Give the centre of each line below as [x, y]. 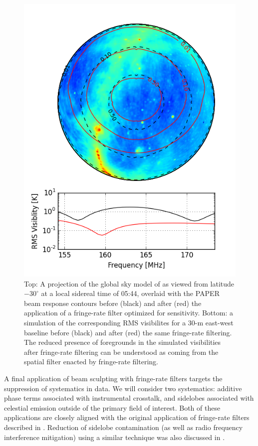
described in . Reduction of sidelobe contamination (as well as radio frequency [124, 427]
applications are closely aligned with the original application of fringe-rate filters [127, 417]
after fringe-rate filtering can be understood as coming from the [121, 352]
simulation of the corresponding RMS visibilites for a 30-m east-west [129, 322]
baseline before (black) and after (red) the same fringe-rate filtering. [128, 332]
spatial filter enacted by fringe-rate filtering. [91, 362]
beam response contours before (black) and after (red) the [113, 303]
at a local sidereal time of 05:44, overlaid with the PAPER [130, 293]
